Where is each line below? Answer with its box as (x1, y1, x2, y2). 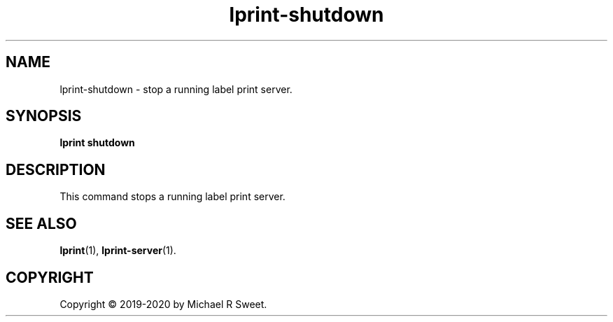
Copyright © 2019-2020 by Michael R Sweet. (59, 297, 267, 310)
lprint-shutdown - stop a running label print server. (59, 83, 293, 95)
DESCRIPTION (6, 160, 106, 178)
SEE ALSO (6, 214, 77, 232)
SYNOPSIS (6, 107, 82, 125)
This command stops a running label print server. (59, 190, 286, 203)
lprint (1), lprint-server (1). (59, 244, 176, 257)
